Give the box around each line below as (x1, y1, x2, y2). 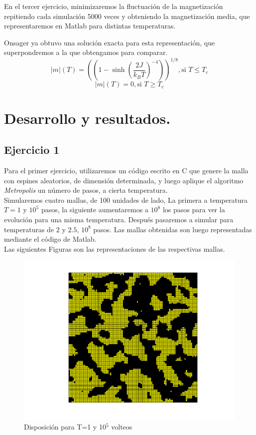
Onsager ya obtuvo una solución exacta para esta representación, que (4, 37, 215, 47)
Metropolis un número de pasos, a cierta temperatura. (4, 185, 168, 195)
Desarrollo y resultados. (4, 107, 171, 128)
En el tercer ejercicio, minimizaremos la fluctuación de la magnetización (4, 1, 223, 11)
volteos (111, 422, 132, 432)
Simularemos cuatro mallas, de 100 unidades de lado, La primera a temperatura (4, 194, 248, 205)
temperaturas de (4, 224, 54, 234)
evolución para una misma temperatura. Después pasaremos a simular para (4, 214, 234, 225)
